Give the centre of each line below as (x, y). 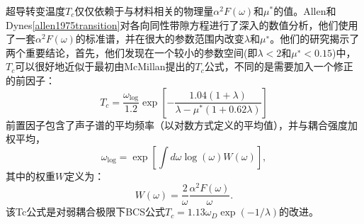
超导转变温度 (35, 11)
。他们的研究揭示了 (315, 39)
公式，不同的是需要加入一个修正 (279, 66)
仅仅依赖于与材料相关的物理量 (144, 11)
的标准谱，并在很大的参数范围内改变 (160, 39)
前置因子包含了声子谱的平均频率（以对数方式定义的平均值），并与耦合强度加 (182, 124)
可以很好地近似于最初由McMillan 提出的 (105, 66)
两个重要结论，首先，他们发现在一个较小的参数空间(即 (132, 52)
